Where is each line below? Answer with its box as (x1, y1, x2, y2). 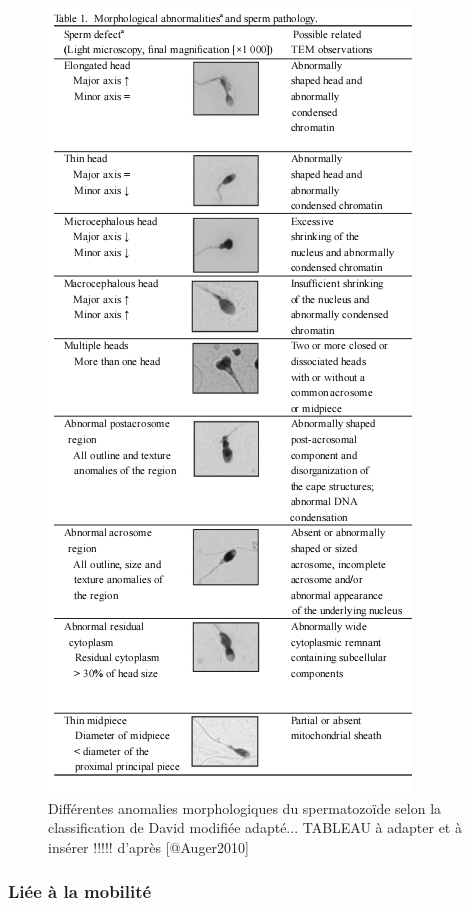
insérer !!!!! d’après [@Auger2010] (48, 836, 249, 857)
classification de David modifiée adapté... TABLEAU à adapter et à (48, 817, 462, 838)
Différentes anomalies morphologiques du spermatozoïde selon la (48, 797, 442, 818)
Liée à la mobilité (8, 879, 152, 904)
